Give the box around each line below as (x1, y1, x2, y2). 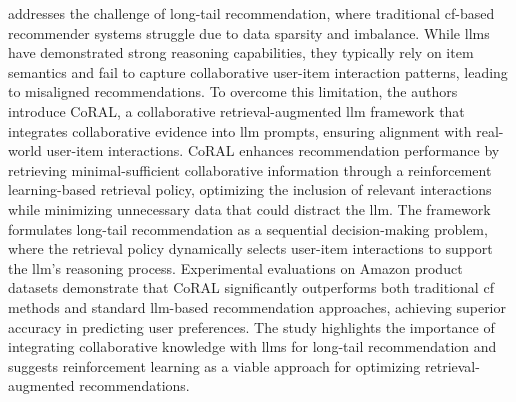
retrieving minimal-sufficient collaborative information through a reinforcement (8, 159, 492, 180)
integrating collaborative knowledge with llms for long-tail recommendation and (8, 336, 497, 357)
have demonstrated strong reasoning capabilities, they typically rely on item (8, 42, 474, 63)
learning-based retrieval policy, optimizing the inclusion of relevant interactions (8, 179, 492, 200)
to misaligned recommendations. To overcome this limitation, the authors (8, 81, 458, 102)
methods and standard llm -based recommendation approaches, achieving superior (8, 296, 506, 317)
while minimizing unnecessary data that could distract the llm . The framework (8, 198, 491, 219)
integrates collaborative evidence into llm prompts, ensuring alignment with (8, 120, 472, 141)
